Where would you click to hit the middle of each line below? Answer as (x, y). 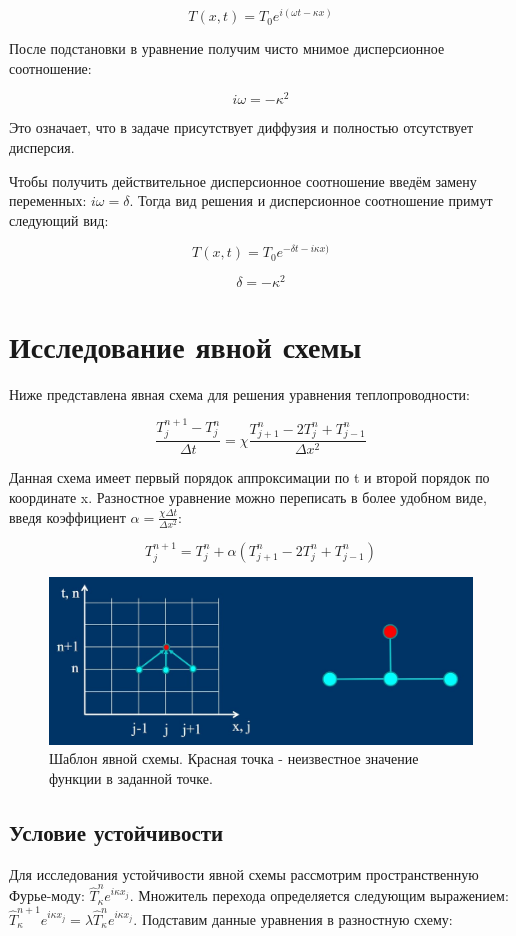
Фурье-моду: (47, 895)
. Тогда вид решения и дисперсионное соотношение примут (311, 200)
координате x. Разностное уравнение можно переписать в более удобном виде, (248, 497)
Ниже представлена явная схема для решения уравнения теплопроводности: (239, 393)
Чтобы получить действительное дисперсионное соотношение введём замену (243, 180)
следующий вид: (59, 219)
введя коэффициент (67, 516)
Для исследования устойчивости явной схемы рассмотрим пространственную (244, 873)
